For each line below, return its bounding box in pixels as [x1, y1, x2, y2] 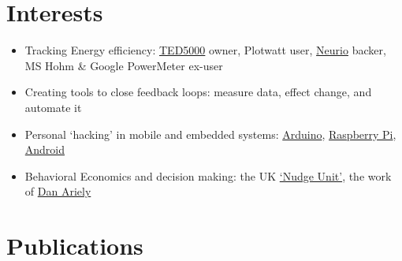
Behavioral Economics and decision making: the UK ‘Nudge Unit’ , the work [24, 167, 392, 184]
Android [24, 141, 65, 158]
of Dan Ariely [24, 183, 91, 199]
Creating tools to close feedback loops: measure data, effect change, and [24, 84, 372, 100]
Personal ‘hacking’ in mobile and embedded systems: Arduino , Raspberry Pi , [24, 125, 396, 142]
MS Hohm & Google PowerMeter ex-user [24, 57, 223, 73]
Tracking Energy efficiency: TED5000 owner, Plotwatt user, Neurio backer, [24, 42, 386, 58]
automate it [24, 99, 82, 115]
